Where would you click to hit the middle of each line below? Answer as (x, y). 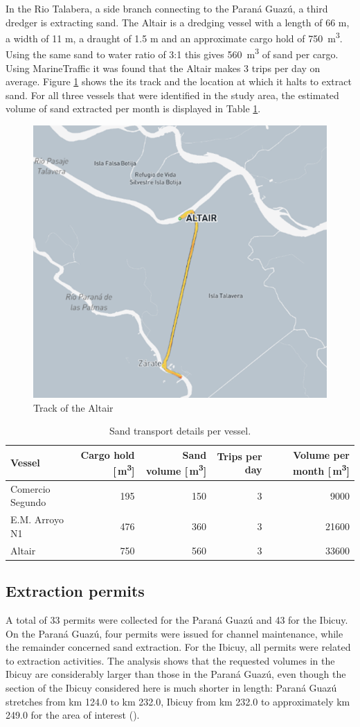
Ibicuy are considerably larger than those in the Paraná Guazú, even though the (176, 674)
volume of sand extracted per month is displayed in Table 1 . (133, 108)
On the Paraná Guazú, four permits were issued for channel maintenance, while (174, 633)
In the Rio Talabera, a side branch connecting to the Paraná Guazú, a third (167, 8)
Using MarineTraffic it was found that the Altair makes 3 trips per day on (163, 68)
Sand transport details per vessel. (180, 431)
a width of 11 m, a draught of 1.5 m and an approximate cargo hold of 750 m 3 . (174, 37)
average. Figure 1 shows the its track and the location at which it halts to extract (179, 81)
